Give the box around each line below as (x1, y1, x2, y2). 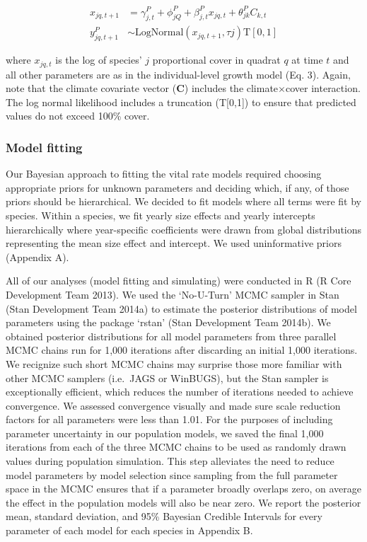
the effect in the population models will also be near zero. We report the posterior (6, 495, 361, 509)
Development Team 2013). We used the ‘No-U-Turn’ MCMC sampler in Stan (6, 287, 339, 301)
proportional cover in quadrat (152, 52, 281, 67)
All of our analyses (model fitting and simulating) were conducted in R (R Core (6, 273, 351, 288)
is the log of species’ (55, 52, 142, 67)
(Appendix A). (6, 249, 69, 264)
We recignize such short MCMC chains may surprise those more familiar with (6, 356, 342, 371)
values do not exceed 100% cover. (6, 108, 150, 123)
